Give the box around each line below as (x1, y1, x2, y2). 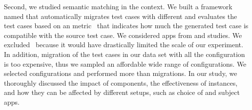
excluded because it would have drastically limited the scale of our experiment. (4, 39, 243, 50)
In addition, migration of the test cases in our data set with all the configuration (4, 49, 245, 59)
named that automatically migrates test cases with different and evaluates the (4, 11, 237, 21)
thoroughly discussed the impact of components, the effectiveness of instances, (4, 77, 238, 88)
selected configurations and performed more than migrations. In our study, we (4, 68, 237, 78)
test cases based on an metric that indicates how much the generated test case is (4, 20, 249, 31)
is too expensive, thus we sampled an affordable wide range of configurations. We (4, 58, 247, 69)
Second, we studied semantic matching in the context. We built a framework (4, 1, 232, 11)
